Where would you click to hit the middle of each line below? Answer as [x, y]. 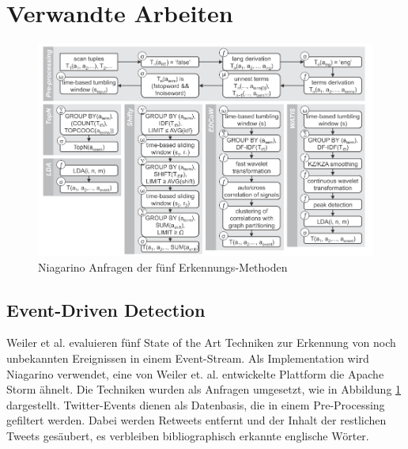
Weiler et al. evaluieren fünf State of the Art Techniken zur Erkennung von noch [201, 342]
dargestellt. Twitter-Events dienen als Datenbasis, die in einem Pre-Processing [196, 404]
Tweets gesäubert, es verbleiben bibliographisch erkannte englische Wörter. [188, 436]
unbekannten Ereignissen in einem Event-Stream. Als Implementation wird [188, 358]
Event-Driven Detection [106, 309]
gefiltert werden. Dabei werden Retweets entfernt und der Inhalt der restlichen [196, 420]
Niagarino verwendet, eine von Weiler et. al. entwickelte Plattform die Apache [195, 373]
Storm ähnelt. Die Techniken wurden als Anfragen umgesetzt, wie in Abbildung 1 [204, 389]
